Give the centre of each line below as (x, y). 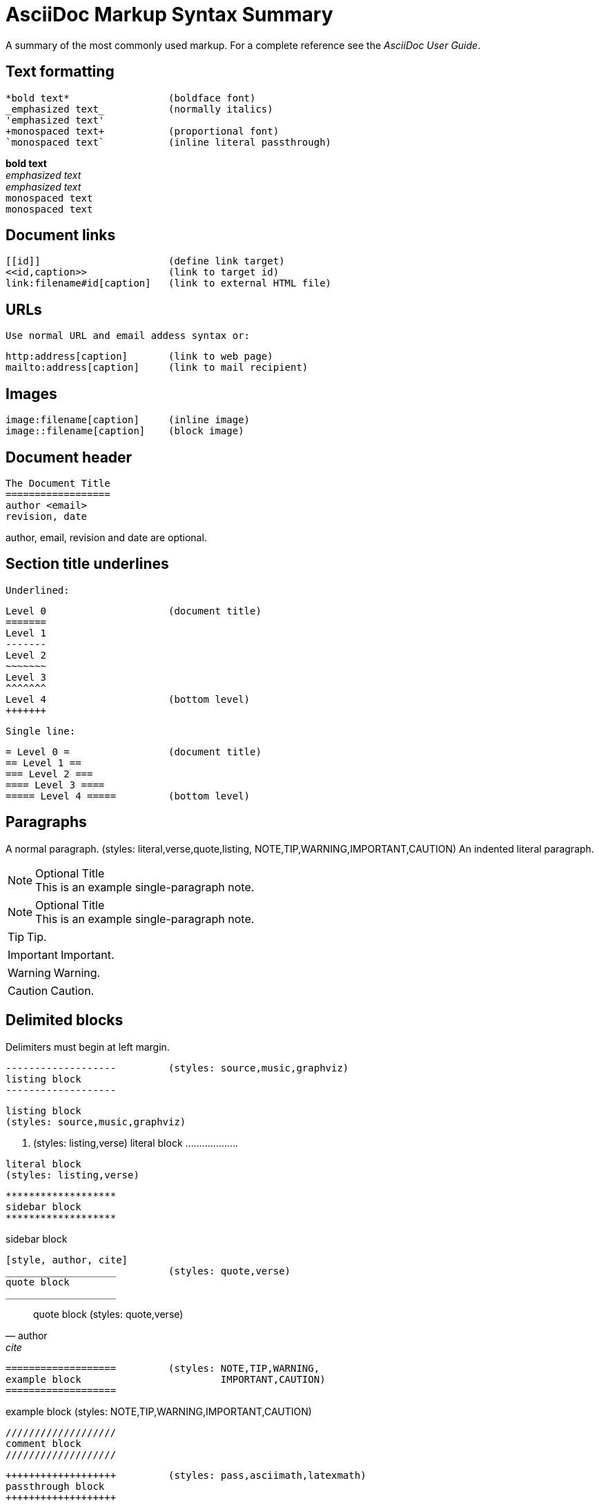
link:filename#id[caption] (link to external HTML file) (169, 283)
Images (31, 394)
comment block (43, 1443)
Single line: (41, 731)
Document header (69, 457)
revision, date (47, 516)
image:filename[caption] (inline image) (128, 420)
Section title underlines (87, 564)
